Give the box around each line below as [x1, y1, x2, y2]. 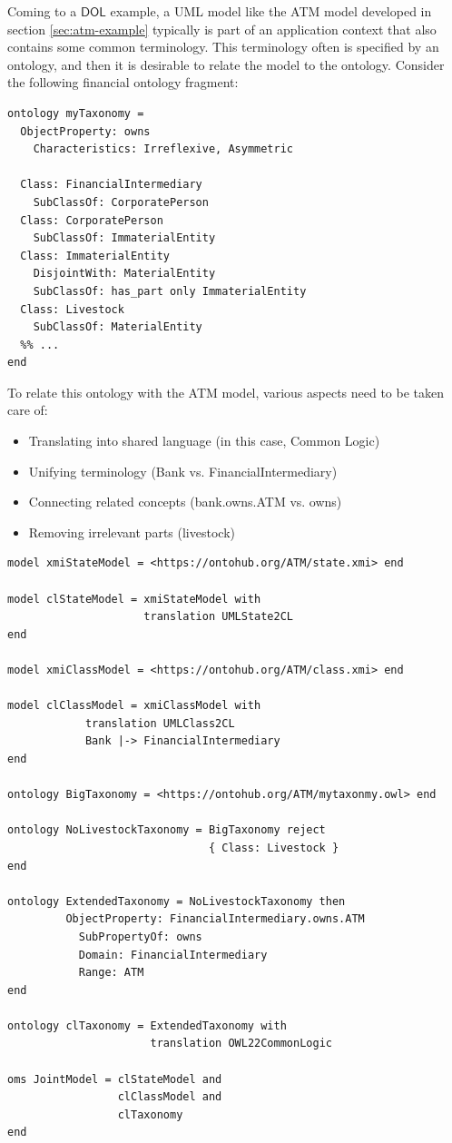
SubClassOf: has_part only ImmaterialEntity [33, 284, 307, 298]
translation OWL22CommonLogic [150, 1037, 332, 1050]
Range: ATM [78, 966, 144, 980]
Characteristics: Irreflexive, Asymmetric [33, 143, 293, 156]
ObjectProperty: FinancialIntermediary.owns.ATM [65, 912, 365, 926]
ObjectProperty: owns [20, 124, 151, 138]
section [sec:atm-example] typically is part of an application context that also [7, 19, 437, 38]
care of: [7, 400, 48, 419]
